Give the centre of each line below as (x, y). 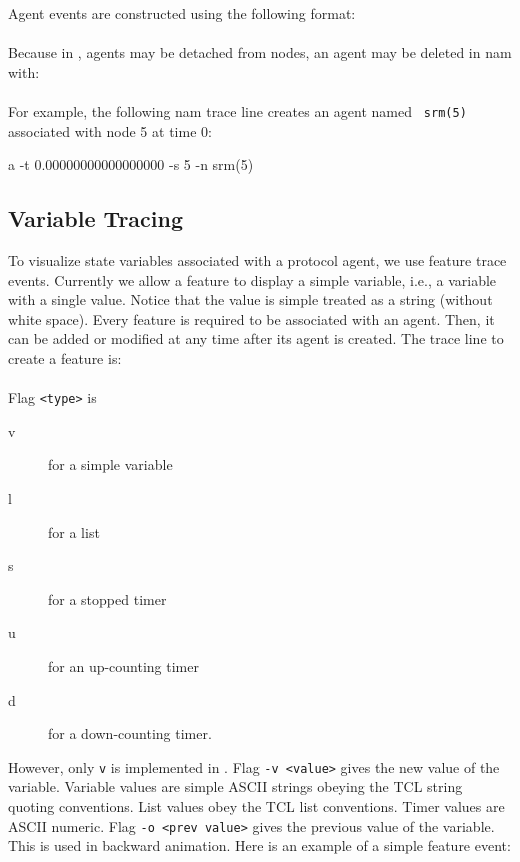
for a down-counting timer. (130, 733)
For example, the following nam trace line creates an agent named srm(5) (237, 110)
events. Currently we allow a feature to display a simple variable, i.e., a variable (252, 279)
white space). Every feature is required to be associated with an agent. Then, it (251, 318)
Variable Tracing (95, 218)
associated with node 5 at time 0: (110, 130)
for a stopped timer (107, 598)
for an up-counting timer (123, 665)
